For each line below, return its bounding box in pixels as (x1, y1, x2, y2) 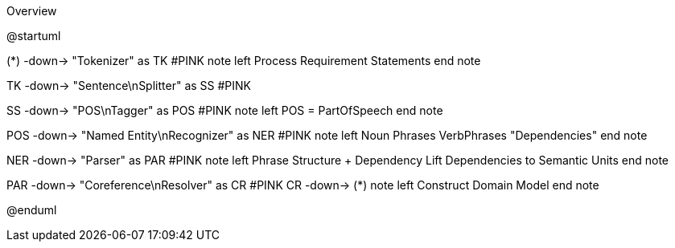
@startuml (6, 29, 61, 43)
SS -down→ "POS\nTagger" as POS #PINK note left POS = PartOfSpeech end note (6, 104, 443, 117)
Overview (6, 4, 57, 18)
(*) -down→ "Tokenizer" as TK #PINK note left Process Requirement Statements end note (6, 54, 481, 67)
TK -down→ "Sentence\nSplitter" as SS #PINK (6, 79, 252, 92)
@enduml (6, 203, 57, 217)
